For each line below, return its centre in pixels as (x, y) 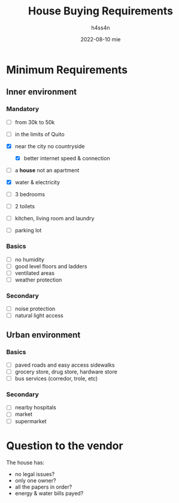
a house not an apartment (47, 170)
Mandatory (23, 109)
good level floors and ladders (51, 266)
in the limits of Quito (40, 134)
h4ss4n (101, 28)
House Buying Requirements (101, 11)
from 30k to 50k (35, 122)
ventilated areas (35, 273)
